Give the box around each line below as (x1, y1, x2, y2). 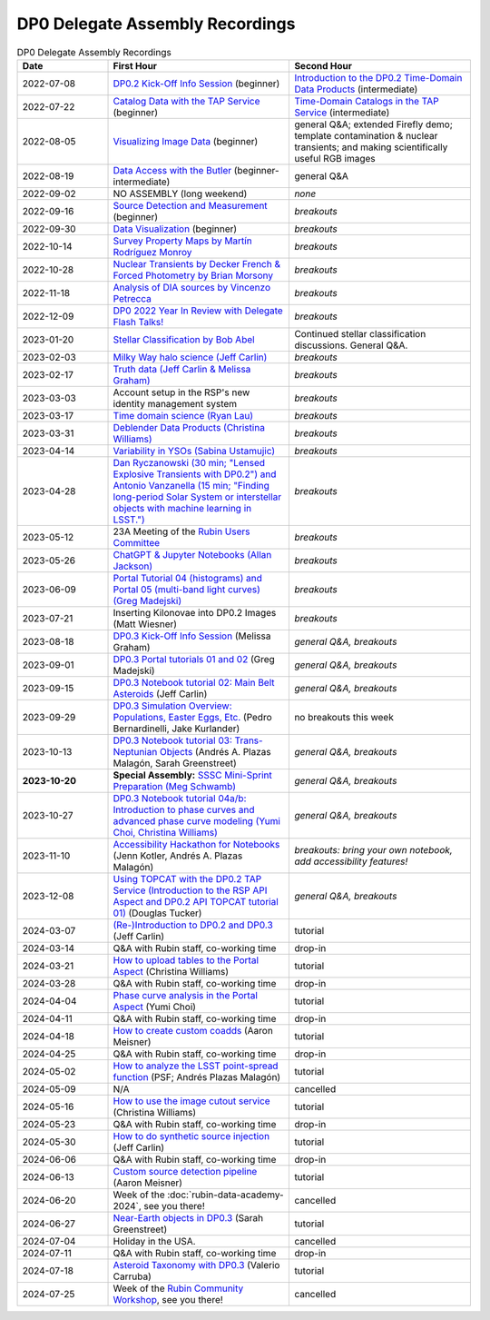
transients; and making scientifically (294, 141, 448, 154)
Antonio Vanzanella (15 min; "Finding (113, 479, 269, 491)
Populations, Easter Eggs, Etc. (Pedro (113, 710, 272, 723)
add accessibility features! (294, 855, 408, 868)
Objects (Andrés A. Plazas (159, 745, 271, 758)
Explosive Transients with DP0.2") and (113, 468, 277, 481)
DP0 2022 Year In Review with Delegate (113, 304, 283, 317)
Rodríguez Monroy (113, 245, 192, 258)
